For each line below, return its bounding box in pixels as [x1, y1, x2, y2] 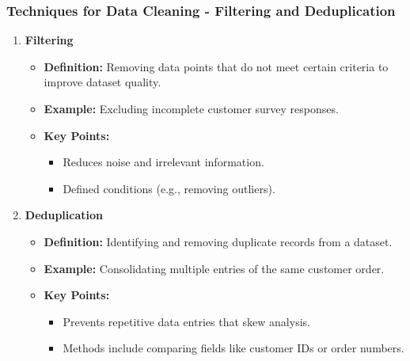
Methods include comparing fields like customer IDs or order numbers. [63, 340, 404, 356]
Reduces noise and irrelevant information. [63, 154, 264, 170]
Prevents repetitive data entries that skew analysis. [63, 313, 310, 329]
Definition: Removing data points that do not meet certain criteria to [44, 58, 389, 74]
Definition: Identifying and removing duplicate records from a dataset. [44, 233, 393, 249]
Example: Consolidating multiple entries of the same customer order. [44, 260, 385, 276]
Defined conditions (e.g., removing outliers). [63, 180, 275, 196]
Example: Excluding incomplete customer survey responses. [44, 101, 339, 116]
